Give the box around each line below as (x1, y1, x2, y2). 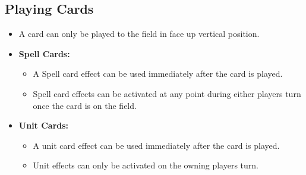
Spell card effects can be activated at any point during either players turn (33, 87, 301, 99)
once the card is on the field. (33, 99, 137, 111)
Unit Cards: (18, 119, 69, 132)
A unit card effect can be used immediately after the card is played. (33, 139, 280, 151)
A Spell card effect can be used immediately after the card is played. (33, 67, 283, 80)
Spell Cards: (18, 47, 70, 60)
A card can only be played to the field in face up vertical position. (18, 27, 260, 40)
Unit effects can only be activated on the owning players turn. (33, 159, 258, 171)
